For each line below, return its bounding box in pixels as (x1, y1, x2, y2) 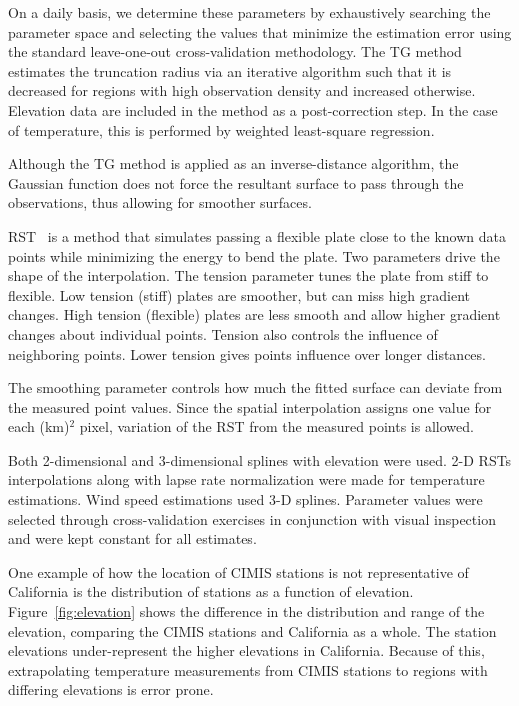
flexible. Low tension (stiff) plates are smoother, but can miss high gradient (8, 284, 470, 305)
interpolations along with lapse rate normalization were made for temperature (8, 469, 485, 490)
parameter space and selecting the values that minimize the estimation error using (8, 21, 512, 42)
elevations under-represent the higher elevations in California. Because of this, (8, 640, 485, 661)
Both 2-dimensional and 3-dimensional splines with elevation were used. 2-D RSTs (8, 449, 512, 470)
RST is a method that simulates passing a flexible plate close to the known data (8, 225, 507, 246)
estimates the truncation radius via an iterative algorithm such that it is (8, 60, 452, 81)
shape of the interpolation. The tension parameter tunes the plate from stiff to (8, 265, 489, 286)
